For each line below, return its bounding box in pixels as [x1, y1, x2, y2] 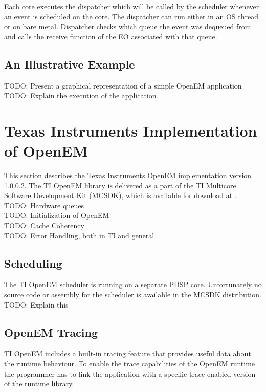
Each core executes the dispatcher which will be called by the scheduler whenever [4, 1, 259, 11]
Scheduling [4, 255, 62, 271]
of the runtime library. [4, 378, 74, 389]
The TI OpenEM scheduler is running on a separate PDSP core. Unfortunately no [4, 279, 262, 290]
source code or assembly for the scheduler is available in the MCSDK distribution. [4, 289, 261, 300]
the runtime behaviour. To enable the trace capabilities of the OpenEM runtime [4, 358, 255, 369]
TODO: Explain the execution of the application [4, 90, 157, 101]
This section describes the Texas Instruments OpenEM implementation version [4, 170, 252, 181]
